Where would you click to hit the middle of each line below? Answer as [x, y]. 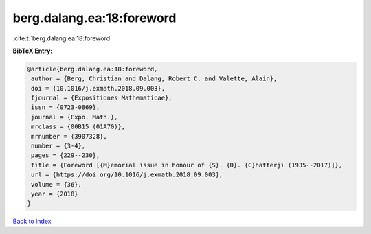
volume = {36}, [57, 184]
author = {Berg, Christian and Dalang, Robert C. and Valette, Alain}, [154, 79]
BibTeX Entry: [33, 51]
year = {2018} [55, 194]
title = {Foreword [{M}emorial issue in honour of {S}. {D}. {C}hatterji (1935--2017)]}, [187, 165]
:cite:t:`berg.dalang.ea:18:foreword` [63, 38]
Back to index [32, 221]
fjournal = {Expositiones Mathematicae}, [102, 98]
